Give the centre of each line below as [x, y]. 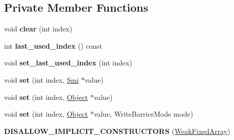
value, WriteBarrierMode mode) [143, 114]
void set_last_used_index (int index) [68, 63]
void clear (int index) [38, 29]
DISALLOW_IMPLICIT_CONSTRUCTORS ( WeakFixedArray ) [117, 131]
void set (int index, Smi [41, 79]
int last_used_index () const [53, 45]
